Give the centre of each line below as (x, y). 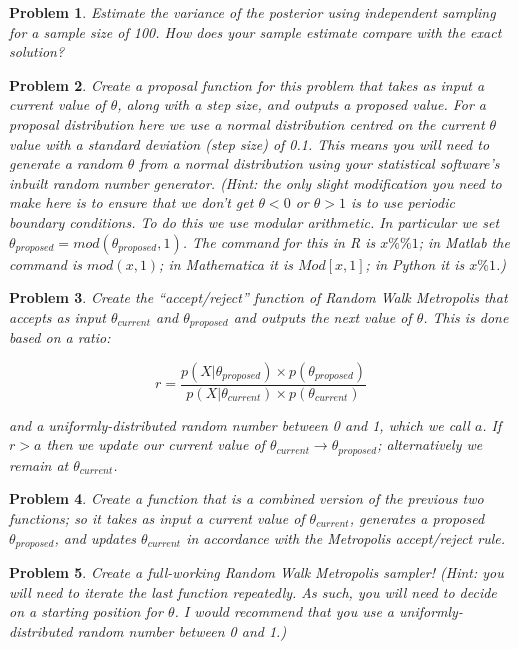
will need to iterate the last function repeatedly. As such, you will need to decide (253, 591)
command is (45, 263)
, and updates (95, 537)
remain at (39, 464)
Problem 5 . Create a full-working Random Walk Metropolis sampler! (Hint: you (256, 572)
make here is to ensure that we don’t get (131, 202)
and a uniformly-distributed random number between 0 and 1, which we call (239, 424)
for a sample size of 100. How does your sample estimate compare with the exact (255, 31)
